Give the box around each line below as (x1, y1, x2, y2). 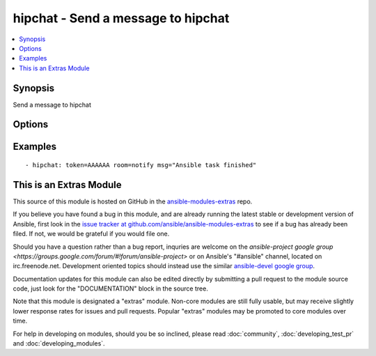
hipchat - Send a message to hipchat (13, 10, 230, 26)
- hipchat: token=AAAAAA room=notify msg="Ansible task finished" (25, 161, 257, 169)
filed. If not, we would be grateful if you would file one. (13, 230, 170, 238)
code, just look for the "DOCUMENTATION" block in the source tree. (13, 284, 208, 293)
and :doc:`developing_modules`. (13, 339, 105, 348)
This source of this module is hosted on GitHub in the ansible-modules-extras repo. (13, 197, 253, 206)
